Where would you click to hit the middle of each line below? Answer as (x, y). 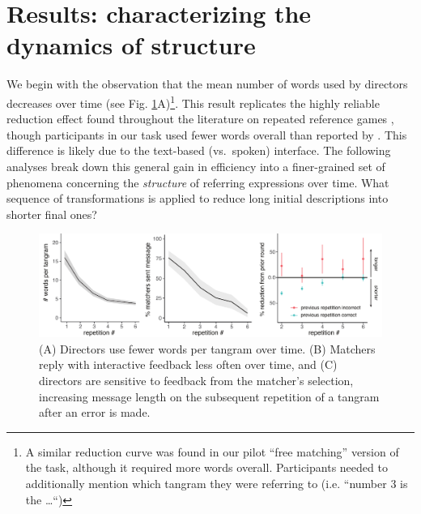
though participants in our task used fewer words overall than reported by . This (207, 134)
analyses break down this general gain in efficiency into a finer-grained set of (196, 166)
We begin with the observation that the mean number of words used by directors (207, 84)
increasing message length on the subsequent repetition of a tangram (209, 396)
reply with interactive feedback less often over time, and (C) (188, 364)
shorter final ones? (52, 214)
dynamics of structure (131, 45)
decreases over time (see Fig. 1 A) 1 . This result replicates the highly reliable (193, 101)
